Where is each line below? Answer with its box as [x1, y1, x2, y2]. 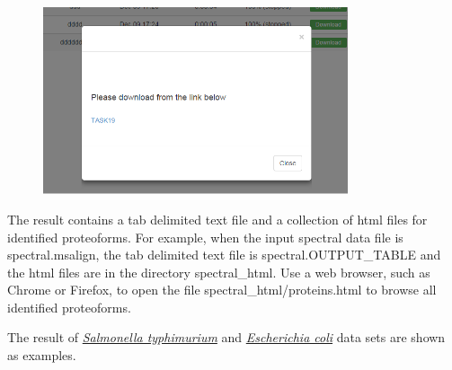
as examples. [7, 346, 76, 365]
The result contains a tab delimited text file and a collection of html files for [7, 209, 428, 228]
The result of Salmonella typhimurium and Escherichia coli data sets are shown [7, 328, 446, 347]
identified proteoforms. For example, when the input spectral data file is [7, 227, 403, 246]
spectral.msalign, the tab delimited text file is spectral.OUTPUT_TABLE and [7, 245, 441, 264]
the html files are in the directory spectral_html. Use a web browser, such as [7, 262, 430, 281]
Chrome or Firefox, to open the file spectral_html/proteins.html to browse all [7, 280, 437, 299]
